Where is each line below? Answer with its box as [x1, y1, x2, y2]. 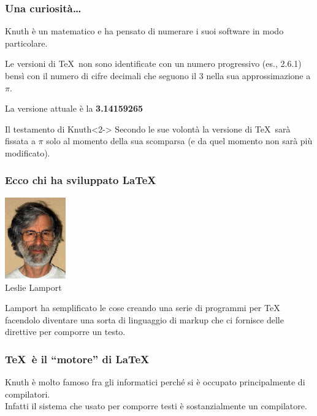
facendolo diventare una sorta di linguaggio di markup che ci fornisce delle [5, 313, 284, 326]
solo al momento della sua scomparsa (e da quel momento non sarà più [46, 134, 313, 147]
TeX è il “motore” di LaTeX [5, 351, 150, 366]
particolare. [5, 36, 48, 49]
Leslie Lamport [5, 280, 62, 293]
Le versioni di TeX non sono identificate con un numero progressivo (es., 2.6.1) [5, 57, 302, 70]
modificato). [5, 146, 50, 159]
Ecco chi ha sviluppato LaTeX [5, 172, 156, 188]
